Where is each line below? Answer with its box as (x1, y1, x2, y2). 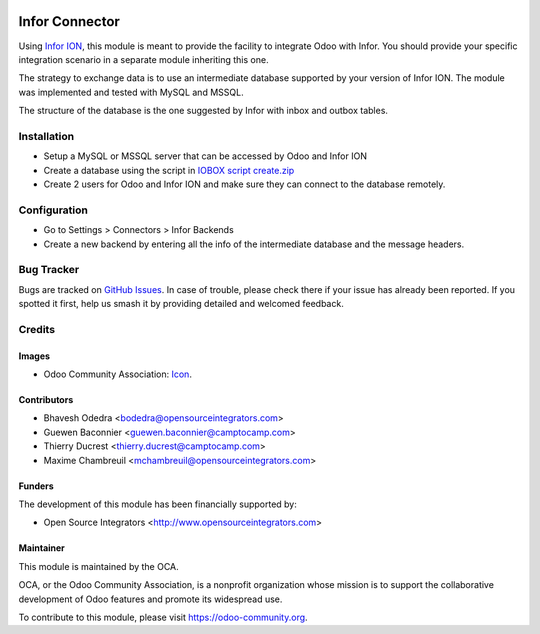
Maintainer (18, 542, 65, 554)
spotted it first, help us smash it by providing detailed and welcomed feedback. (18, 298, 344, 310)
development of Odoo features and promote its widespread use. (18, 593, 283, 605)
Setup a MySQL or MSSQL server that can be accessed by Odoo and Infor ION (43, 150, 367, 162)
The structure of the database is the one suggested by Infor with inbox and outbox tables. (18, 105, 389, 117)
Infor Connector (18, 13, 120, 30)
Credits (18, 322, 55, 336)
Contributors (18, 394, 74, 406)
